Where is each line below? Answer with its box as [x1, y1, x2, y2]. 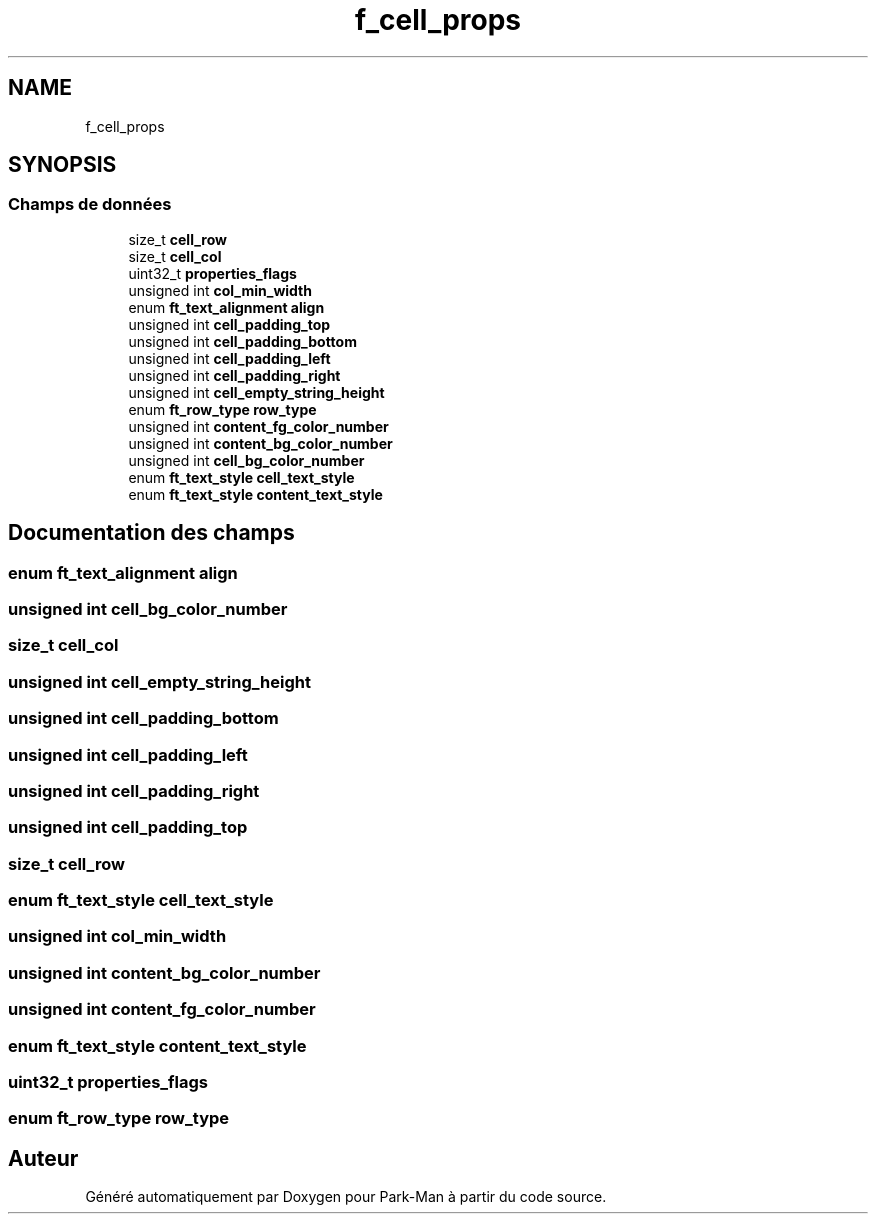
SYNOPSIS [8, 152, 117, 178]
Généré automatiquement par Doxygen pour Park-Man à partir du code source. [85, 1188, 607, 1206]
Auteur [8, 1145, 79, 1171]
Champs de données [8, 194, 172, 215]
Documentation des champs [8, 520, 295, 546]
